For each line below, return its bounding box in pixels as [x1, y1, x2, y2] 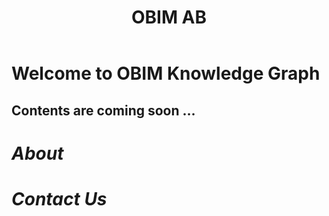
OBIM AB [130, 6, 208, 29]
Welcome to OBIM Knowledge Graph [11, 62, 321, 85]
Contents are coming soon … [11, 102, 196, 119]
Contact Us [11, 187, 108, 210]
